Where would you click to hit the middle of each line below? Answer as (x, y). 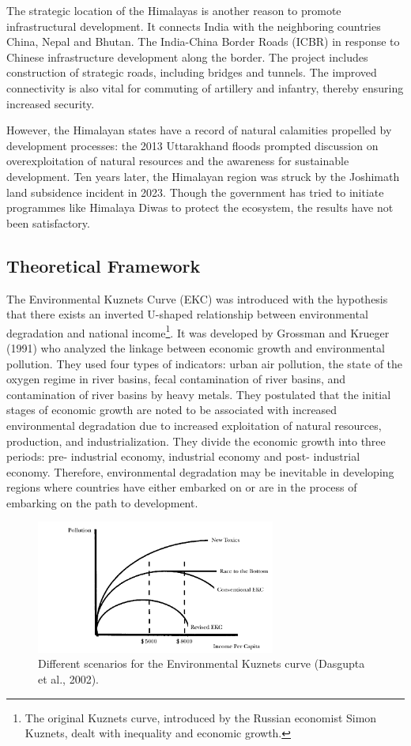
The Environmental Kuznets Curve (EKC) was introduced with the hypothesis (197, 298)
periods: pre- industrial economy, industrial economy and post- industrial (183, 456)
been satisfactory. (48, 222)
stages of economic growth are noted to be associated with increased (172, 410)
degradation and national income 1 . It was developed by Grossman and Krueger (198, 331)
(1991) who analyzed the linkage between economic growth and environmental (196, 347)
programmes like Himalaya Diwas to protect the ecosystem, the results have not (200, 207)
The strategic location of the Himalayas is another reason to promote (174, 10)
